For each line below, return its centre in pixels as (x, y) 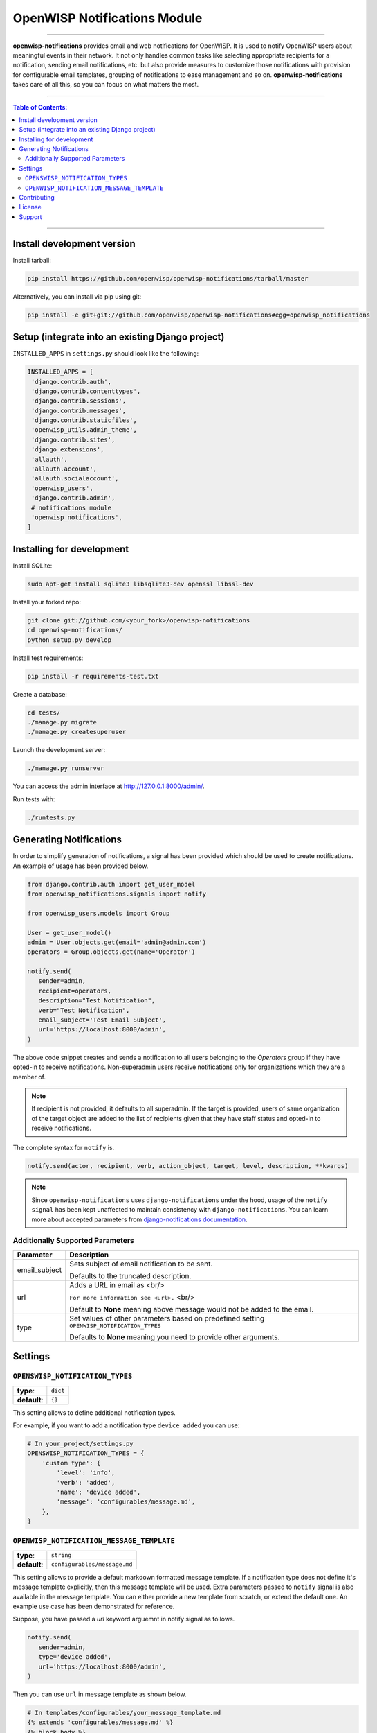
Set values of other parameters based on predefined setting (167, 1318)
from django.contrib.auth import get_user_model (111, 884)
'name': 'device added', (99, 1492)
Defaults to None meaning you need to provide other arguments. (175, 1336)
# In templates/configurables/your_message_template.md (124, 1713)
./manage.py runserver (66, 768)
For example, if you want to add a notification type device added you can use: (126, 1425)
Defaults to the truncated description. (130, 1275)
